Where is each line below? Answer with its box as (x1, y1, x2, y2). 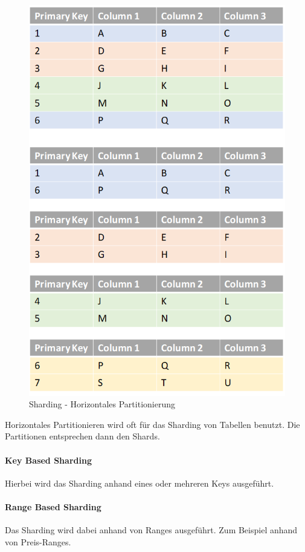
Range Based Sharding (5, 500, 101, 513)
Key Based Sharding (5, 453, 92, 466)
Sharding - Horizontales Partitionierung (29, 398, 175, 410)
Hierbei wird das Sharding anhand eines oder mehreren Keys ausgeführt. (5, 476, 274, 489)
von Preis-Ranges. (5, 535, 71, 548)
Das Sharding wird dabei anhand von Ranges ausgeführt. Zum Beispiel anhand (5, 524, 298, 536)
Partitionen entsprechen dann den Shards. (5, 430, 160, 442)
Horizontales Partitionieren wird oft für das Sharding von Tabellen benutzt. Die (5, 418, 300, 430)
